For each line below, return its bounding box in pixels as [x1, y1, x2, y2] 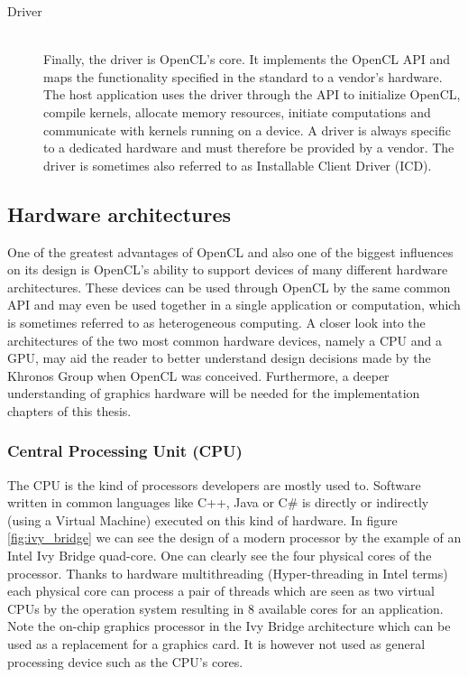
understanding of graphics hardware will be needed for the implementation [7, 384, 420, 403]
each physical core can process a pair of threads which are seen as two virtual [7, 581, 435, 600]
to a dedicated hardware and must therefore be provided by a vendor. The [43, 138, 454, 157]
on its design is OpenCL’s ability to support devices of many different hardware [7, 260, 448, 279]
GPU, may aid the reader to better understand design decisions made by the [7, 348, 431, 367]
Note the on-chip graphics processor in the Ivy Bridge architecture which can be [7, 617, 451, 635]
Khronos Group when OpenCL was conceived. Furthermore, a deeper [7, 366, 390, 385]
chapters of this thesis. [7, 401, 132, 420]
